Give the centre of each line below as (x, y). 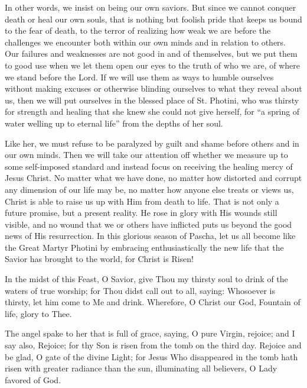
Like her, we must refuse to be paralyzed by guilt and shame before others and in (152, 143)
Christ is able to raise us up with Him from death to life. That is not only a (142, 201)
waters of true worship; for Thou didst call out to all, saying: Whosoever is (140, 290)
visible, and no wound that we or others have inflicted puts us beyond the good (148, 224)
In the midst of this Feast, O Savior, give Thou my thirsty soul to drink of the (146, 279)
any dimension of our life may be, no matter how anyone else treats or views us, (149, 189)
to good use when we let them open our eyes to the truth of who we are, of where (152, 65)
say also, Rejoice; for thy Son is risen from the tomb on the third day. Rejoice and (153, 345)
